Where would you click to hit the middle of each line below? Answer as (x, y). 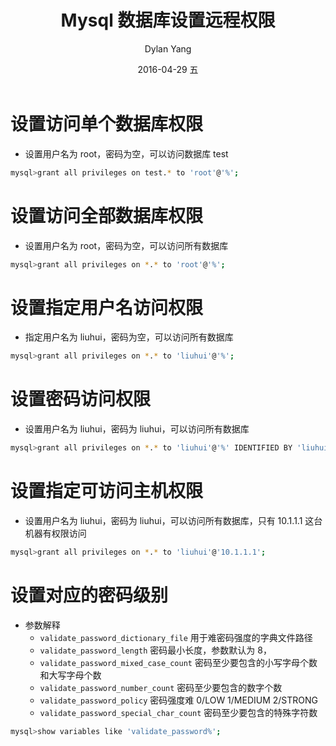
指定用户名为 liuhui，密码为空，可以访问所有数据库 (129, 337)
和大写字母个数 (70, 675)
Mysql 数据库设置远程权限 (168, 20)
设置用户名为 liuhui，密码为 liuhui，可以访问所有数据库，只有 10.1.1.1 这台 (173, 520)
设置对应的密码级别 (89, 595)
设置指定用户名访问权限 (107, 307)
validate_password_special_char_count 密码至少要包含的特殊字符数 (178, 712)
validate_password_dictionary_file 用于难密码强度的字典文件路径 (176, 637)
